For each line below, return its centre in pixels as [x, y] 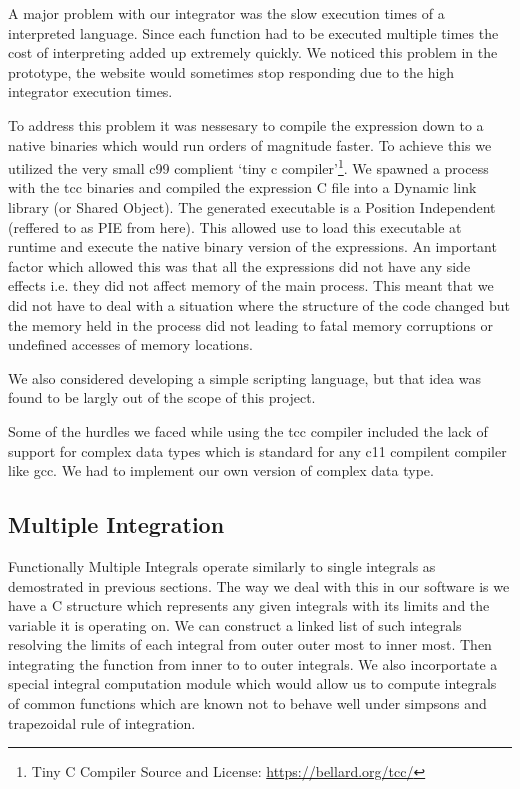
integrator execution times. [90, 91]
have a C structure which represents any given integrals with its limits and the [249, 605]
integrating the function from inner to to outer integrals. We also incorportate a [253, 663]
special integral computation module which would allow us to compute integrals [252, 683]
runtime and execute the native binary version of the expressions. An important [252, 246]
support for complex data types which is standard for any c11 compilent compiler [257, 450]
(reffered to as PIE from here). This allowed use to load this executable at [235, 226]
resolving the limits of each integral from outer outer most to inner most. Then [250, 644]
